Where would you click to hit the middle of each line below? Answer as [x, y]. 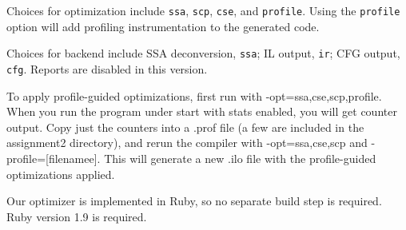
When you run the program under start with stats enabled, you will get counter [202, 111]
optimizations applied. [61, 174]
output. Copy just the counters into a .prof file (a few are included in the [185, 127]
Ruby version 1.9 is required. [77, 216]
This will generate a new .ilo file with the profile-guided [240, 158]
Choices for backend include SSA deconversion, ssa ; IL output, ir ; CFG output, [203, 53]
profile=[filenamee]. [54, 158]
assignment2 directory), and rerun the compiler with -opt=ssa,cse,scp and [187, 143]
